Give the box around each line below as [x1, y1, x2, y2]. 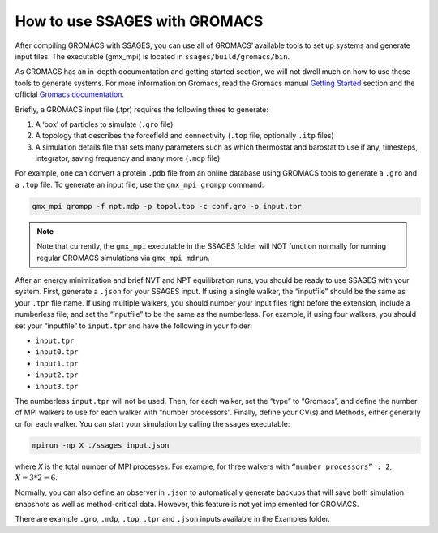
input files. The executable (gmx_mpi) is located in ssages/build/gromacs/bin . [15, 51, 290, 61]
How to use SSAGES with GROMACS [15, 12, 264, 30]
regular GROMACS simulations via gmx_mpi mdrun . [36, 253, 210, 262]
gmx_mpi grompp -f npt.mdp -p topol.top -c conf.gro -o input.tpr [32, 201, 302, 210]
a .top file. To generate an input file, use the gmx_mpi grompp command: [15, 180, 264, 189]
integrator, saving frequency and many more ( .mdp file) [35, 154, 221, 163]
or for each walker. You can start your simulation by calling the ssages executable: [15, 418, 290, 428]
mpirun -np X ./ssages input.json [32, 440, 170, 450]
